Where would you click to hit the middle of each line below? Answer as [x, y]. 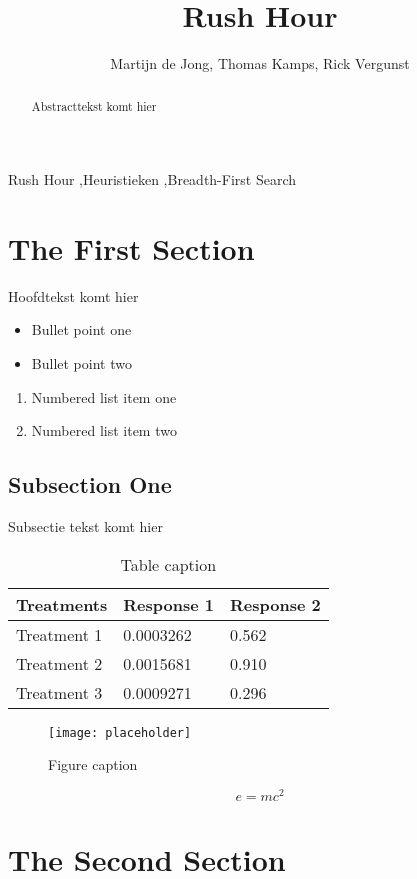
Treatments [62, 604]
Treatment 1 [59, 634]
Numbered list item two [104, 430]
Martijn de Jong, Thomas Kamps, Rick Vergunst [260, 63]
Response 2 [275, 604]
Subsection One [90, 484]
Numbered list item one [104, 396]
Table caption [168, 564]
